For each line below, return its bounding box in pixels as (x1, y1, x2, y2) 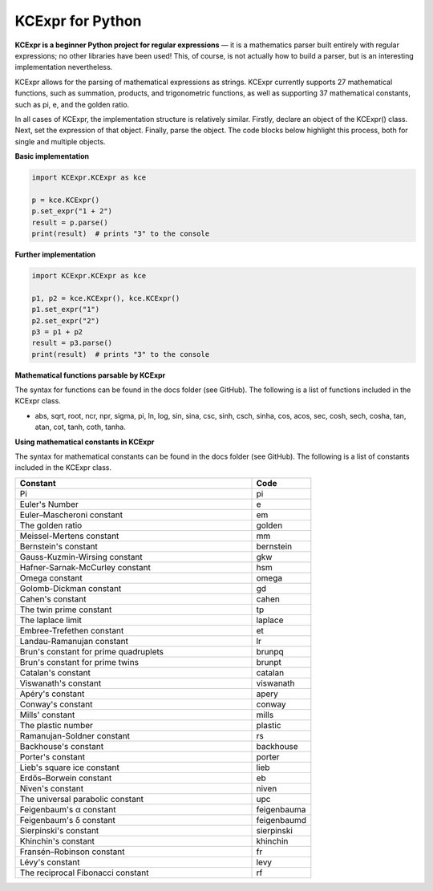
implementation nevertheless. (14, 63, 113, 72)
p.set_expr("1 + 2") (31, 207, 112, 216)
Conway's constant (19, 699, 93, 710)
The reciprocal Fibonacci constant (19, 867, 149, 878)
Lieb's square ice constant (19, 762, 120, 773)
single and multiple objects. (14, 136, 106, 146)
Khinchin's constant (19, 835, 95, 846)
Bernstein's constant (19, 541, 98, 552)
